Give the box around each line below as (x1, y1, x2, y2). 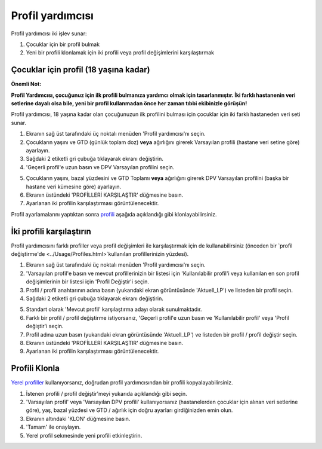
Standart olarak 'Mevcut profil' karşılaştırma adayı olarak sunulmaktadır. (26, 306, 202, 313)
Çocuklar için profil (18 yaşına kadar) (11, 65, 150, 75)
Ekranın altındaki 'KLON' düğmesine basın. (26, 415, 131, 422)
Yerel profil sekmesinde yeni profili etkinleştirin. (26, 432, 143, 439)
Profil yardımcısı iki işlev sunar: (11, 30, 87, 37)
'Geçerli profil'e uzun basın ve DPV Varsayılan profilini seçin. (26, 163, 175, 170)
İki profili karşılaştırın (11, 226, 92, 236)
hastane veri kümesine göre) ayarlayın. (26, 183, 122, 190)
